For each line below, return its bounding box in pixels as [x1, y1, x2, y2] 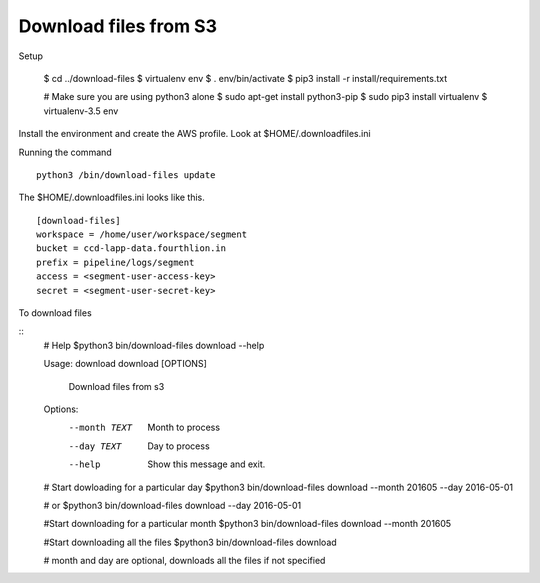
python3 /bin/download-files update [36, 169, 216, 180]
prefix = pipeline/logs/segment [36, 256, 195, 268]
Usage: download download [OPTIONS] [43, 358, 207, 370]
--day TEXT [68, 440, 122, 452]
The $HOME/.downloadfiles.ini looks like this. [18, 191, 205, 204]
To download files [18, 307, 92, 319]
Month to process [147, 421, 220, 434]
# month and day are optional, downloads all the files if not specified [43, 555, 326, 567]
